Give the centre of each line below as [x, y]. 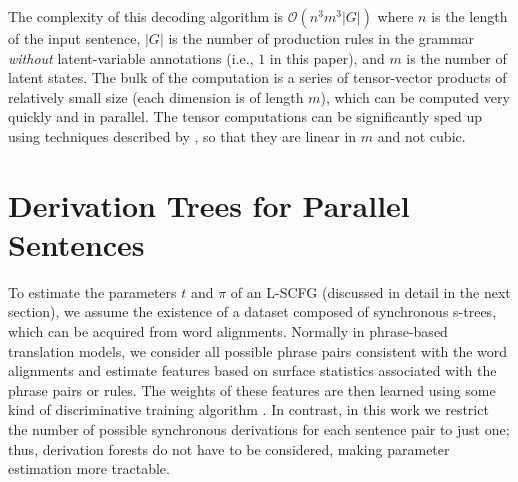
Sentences [76, 243]
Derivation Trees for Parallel [209, 204]
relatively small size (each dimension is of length [156, 96]
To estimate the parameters [92, 291]
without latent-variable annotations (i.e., [131, 57]
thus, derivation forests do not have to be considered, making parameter [229, 448]
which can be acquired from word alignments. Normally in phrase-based [228, 331]
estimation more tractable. [89, 468]
